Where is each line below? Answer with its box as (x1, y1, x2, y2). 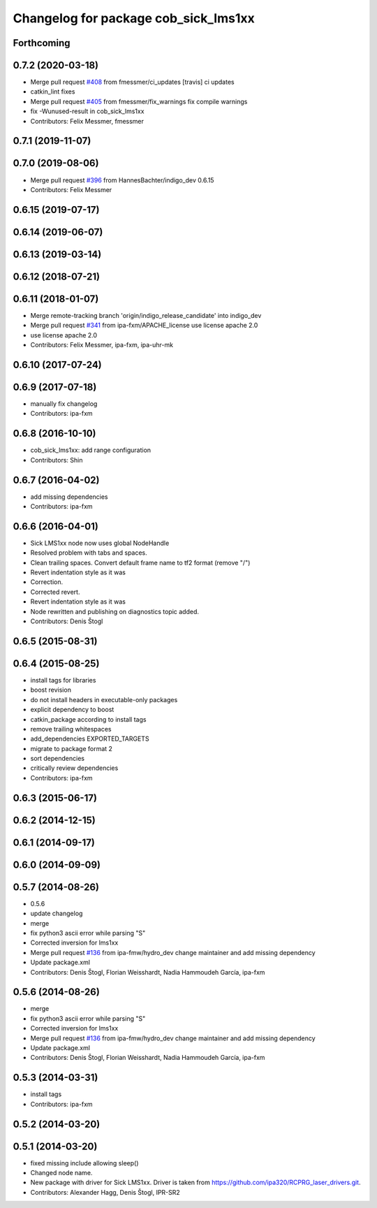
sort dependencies (30, 755, 85, 763)
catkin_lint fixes (30, 87, 75, 96)
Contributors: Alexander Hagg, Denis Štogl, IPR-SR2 (30, 1188, 181, 1196)
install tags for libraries (30, 676, 96, 684)
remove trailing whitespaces (30, 725, 112, 733)
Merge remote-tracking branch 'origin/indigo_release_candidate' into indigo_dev (30, 311, 262, 319)
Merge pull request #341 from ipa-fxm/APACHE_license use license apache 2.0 (30, 321, 258, 330)
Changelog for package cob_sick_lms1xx (13, 10, 255, 26)
